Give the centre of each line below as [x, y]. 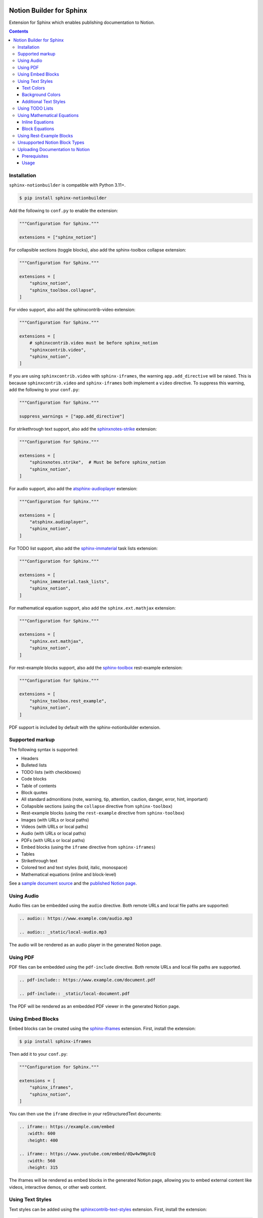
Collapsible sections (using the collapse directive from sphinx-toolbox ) [97, 806]
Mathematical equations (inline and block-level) [69, 874]
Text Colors [34, 88]
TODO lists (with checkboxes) [51, 772]
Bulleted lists [34, 765]
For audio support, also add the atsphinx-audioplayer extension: [73, 488]
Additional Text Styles [44, 101]
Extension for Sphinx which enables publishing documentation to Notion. [82, 22]
